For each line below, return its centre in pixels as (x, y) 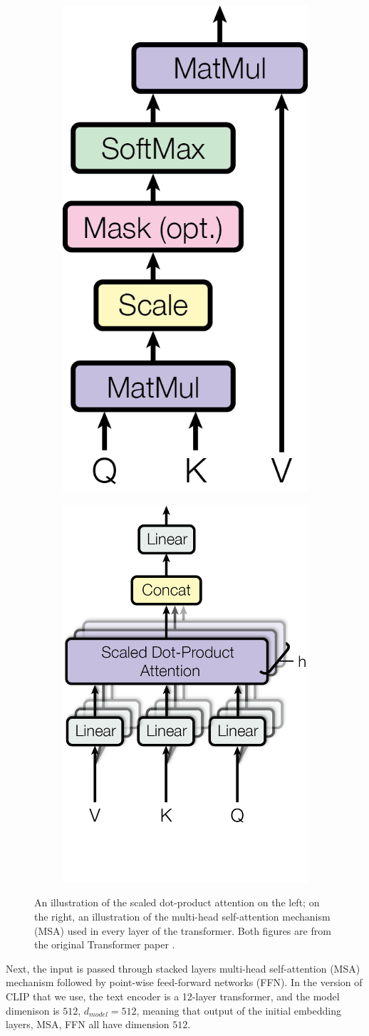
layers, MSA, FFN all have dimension (88, 1024)
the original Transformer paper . (105, 944)
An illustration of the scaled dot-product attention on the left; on (177, 902)
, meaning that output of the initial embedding (239, 1010)
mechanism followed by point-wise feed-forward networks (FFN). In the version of (184, 982)
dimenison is (33, 1010)
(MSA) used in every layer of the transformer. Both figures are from (183, 930)
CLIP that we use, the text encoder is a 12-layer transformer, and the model (173, 996)
